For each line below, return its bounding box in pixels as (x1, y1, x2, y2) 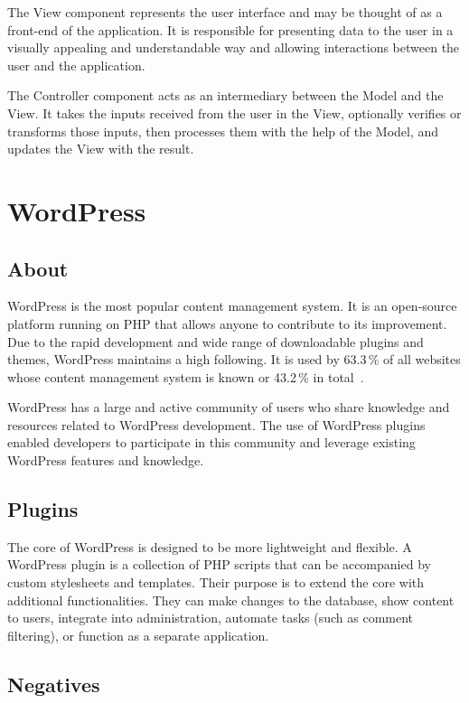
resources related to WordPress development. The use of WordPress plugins (7, 415, 426, 434)
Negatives (7, 670, 100, 698)
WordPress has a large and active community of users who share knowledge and (7, 398, 450, 417)
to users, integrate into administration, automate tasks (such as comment (7, 608, 414, 627)
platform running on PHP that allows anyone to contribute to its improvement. (7, 314, 447, 333)
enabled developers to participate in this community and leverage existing (7, 433, 416, 452)
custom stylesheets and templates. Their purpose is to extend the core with (7, 573, 425, 592)
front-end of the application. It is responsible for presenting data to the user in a (7, 20, 454, 39)
